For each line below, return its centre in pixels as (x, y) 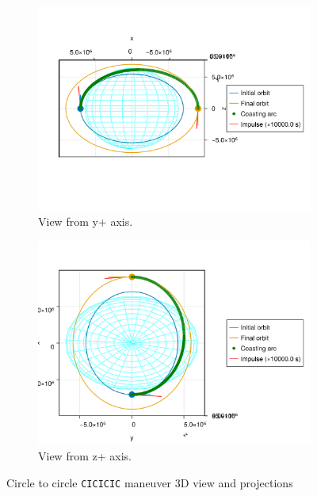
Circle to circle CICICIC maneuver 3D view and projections (150, 482)
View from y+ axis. (86, 221)
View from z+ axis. (85, 456)
